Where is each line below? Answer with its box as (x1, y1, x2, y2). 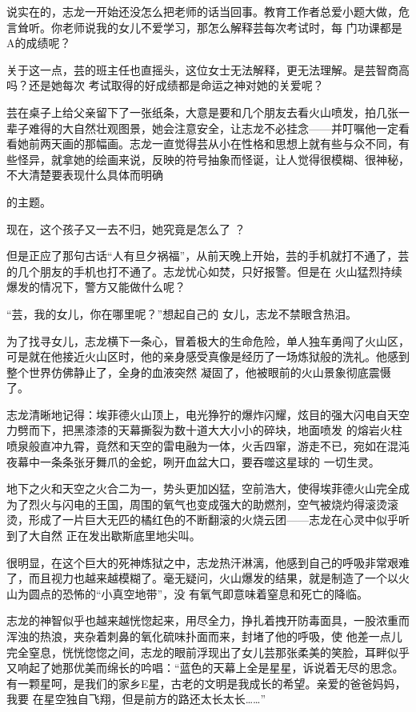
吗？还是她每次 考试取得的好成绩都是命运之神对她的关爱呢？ (6, 77, 324, 94)
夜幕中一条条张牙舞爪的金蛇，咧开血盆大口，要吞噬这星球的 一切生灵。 (6, 453, 380, 470)
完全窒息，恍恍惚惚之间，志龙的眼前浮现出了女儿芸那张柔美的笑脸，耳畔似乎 (6, 643, 410, 660)
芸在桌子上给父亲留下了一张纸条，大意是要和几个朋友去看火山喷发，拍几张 (6, 103, 398, 120)
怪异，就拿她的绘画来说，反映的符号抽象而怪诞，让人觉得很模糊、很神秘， (17, 150, 410, 167)
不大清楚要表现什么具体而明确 (6, 166, 163, 183)
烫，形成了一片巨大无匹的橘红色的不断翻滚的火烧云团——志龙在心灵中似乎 (6, 511, 398, 528)
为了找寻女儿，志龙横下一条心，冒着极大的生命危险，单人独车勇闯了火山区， (6, 332, 410, 349)
